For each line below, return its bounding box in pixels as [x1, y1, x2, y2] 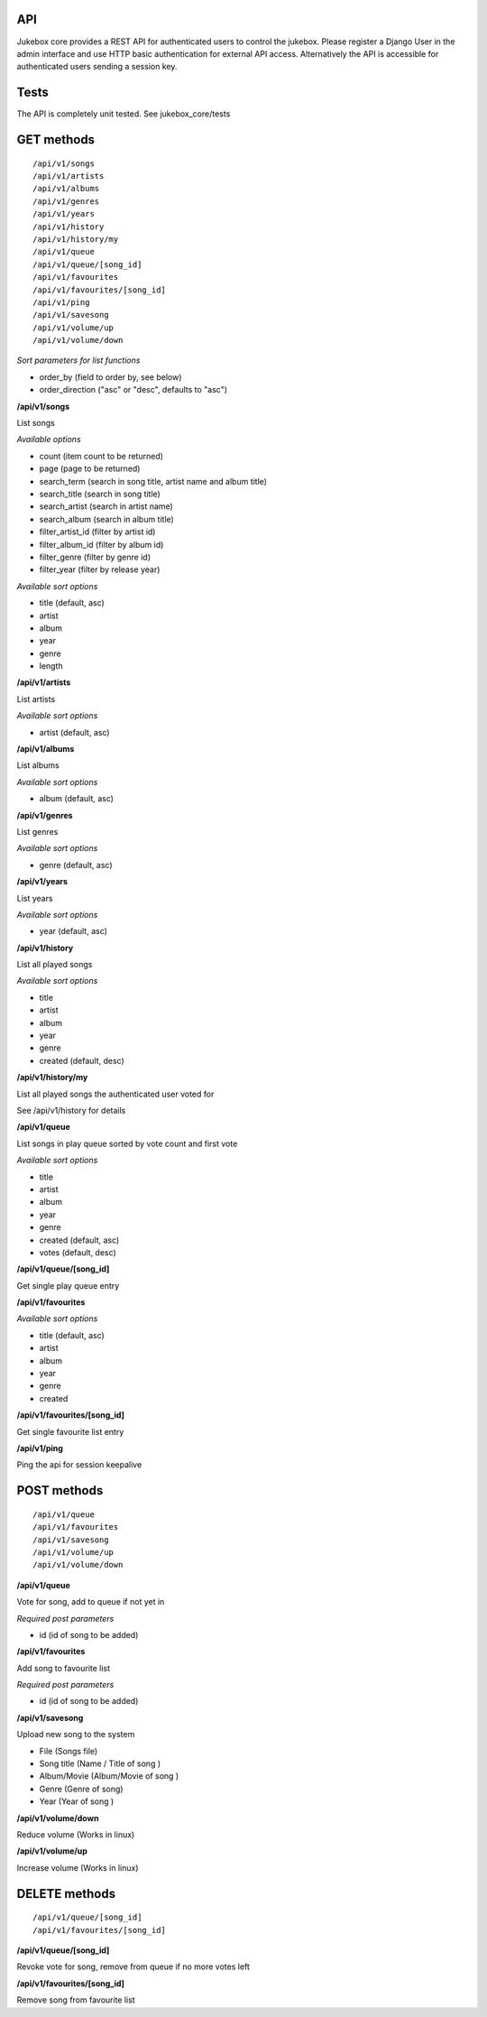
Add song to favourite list [16, 1662, 111, 1673]
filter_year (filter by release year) [39, 564, 161, 575]
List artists [16, 693, 56, 704]
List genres [16, 826, 59, 837]
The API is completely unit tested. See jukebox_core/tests [16, 108, 231, 119]
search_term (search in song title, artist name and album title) [39, 476, 268, 486]
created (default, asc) [39, 1235, 120, 1245]
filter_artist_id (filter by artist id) [39, 526, 156, 537]
